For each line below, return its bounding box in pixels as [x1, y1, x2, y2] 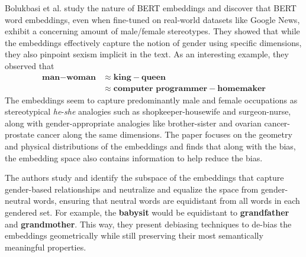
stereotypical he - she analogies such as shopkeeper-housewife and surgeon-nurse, [5, 105, 291, 118]
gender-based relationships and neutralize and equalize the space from [5, 183, 259, 195]
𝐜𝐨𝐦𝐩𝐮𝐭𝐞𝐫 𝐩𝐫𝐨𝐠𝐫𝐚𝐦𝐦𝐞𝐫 [113, 84, 208, 93]
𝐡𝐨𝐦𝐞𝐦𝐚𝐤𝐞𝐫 [217, 84, 266, 93]
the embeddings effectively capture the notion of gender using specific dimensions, [5, 36, 302, 48]
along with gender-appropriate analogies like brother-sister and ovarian [5, 116, 262, 129]
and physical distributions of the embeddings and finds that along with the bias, [5, 140, 296, 152]
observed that [5, 59, 54, 71]
